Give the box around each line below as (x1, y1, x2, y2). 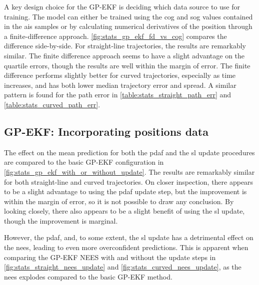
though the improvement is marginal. (4, 215, 118, 226)
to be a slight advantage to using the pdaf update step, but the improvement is (4, 186, 247, 197)
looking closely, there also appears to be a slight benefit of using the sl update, (4, 206, 245, 216)
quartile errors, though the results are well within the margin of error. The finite (4, 60, 250, 70)
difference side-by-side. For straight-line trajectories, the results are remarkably (4, 40, 246, 51)
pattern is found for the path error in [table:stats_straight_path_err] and (4, 89, 231, 100)
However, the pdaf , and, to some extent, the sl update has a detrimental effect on (4, 232, 253, 243)
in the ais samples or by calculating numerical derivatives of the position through (4, 21, 252, 31)
